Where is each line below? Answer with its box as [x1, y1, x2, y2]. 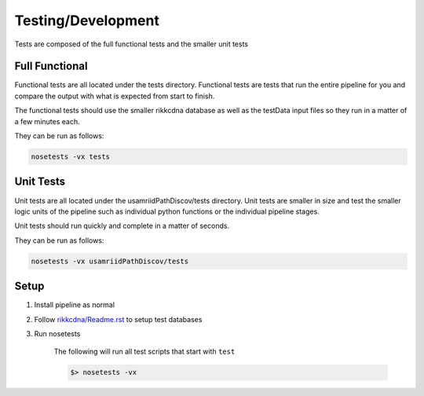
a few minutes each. [14, 116, 80, 126]
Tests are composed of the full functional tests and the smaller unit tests [14, 39, 249, 49]
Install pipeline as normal [34, 300, 115, 310]
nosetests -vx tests [31, 152, 110, 161]
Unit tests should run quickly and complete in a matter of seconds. [14, 221, 230, 231]
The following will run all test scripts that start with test [53, 346, 236, 357]
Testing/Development [14, 12, 160, 29]
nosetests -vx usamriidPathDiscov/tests [31, 256, 188, 266]
